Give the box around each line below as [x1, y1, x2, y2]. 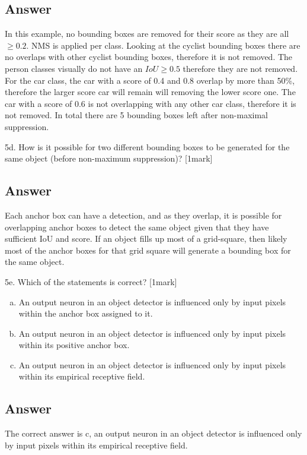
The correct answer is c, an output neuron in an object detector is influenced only [5, 427, 302, 440]
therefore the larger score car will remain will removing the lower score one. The [5, 86, 296, 98]
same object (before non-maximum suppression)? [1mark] [5, 152, 213, 165]
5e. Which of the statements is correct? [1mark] [5, 275, 177, 287]
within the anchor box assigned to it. [18, 307, 153, 320]
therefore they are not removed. [183, 62, 298, 74]
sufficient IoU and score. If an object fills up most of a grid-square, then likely [5, 232, 287, 245]
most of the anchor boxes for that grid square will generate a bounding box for [5, 244, 291, 256]
